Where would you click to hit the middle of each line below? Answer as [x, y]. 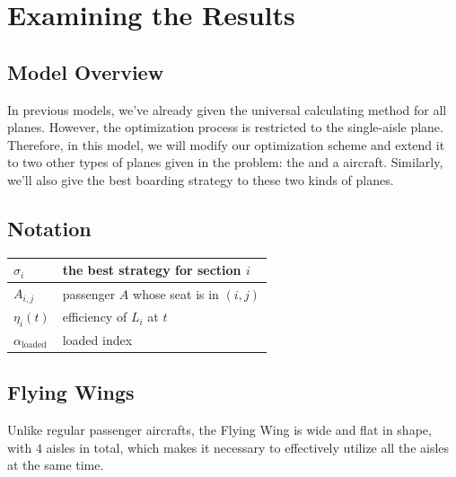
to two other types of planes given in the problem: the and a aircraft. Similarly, [225, 162]
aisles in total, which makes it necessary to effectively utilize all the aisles [248, 447]
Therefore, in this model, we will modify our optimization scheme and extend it [226, 144]
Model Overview [86, 71]
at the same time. [56, 465]
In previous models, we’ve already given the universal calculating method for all [227, 109]
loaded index [97, 339]
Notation [49, 228]
